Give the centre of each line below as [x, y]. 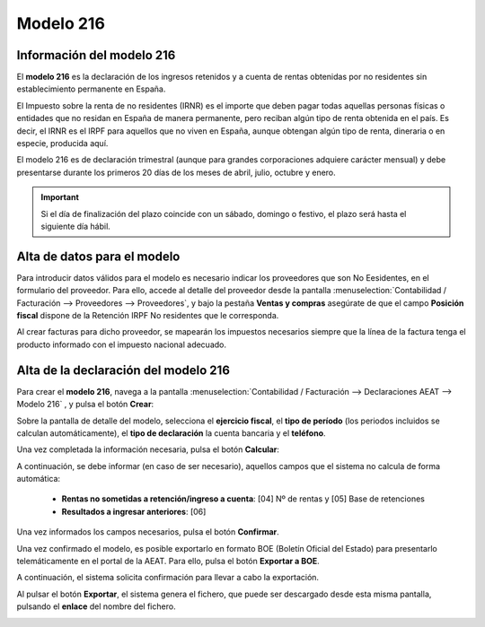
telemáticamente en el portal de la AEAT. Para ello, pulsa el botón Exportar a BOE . [168, 562]
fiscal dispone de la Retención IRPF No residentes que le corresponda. [148, 316]
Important [60, 197]
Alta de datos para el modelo [98, 256]
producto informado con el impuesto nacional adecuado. [122, 344]
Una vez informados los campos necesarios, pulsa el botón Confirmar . [148, 532]
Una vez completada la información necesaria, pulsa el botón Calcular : [148, 449]
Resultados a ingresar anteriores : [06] [134, 511]
